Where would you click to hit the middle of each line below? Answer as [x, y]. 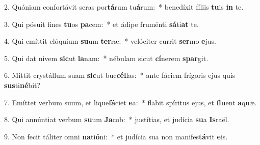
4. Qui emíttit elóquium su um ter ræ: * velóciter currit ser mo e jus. [110, 41]
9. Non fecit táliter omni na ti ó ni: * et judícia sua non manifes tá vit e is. [116, 136]
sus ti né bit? [22, 85]
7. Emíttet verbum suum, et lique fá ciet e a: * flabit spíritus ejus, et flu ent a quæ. [131, 102]
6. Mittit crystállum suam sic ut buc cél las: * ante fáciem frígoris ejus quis [120, 75]
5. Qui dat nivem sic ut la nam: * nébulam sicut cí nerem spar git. [106, 58]
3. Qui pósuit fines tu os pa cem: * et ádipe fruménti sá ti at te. [101, 24]
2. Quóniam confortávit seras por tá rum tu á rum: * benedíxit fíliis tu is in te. [124, 7]
